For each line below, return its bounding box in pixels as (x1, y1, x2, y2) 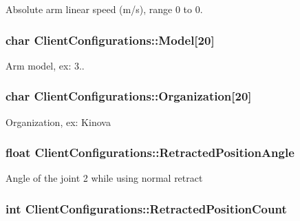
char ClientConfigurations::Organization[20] (6, 87, 252, 105)
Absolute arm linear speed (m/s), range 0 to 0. (6, 2, 203, 16)
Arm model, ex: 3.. (6, 58, 85, 72)
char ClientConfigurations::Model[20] (6, 31, 215, 48)
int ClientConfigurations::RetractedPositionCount (6, 200, 287, 217)
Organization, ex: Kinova (6, 114, 111, 129)
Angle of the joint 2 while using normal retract (6, 171, 203, 185)
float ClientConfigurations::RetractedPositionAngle (6, 144, 294, 161)
